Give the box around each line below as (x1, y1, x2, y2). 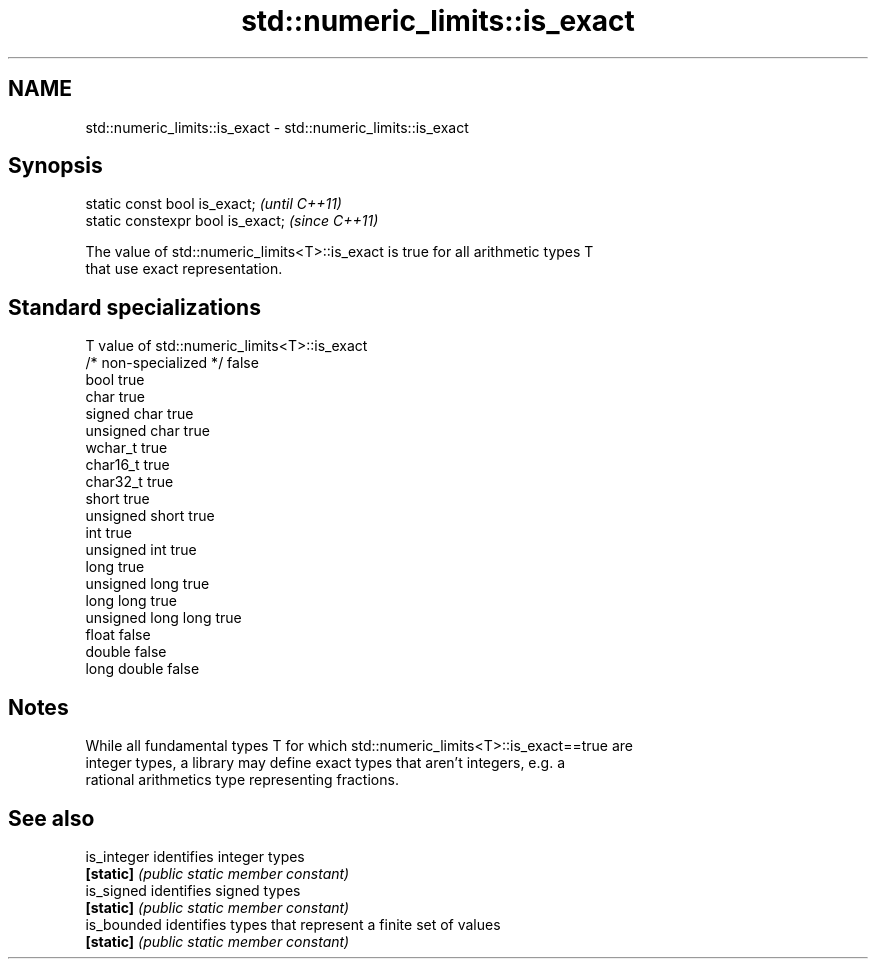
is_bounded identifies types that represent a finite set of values (85, 915, 501, 933)
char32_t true (85, 473, 174, 491)
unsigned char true (85, 422, 210, 440)
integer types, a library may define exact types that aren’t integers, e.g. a (85, 754, 565, 772)
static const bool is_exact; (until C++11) (85, 195, 342, 213)
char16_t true (85, 456, 170, 474)
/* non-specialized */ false (85, 354, 259, 372)
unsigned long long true (85, 609, 242, 627)
